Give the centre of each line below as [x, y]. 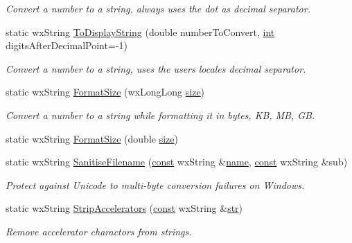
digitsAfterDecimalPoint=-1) [67, 45]
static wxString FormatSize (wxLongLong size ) [105, 92]
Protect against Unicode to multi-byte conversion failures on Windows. [155, 184]
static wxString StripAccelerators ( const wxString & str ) [124, 208]
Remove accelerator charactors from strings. [99, 231]
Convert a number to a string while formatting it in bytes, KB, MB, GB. [160, 115]
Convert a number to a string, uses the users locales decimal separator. [156, 68]
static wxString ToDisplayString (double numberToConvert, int [140, 31]
